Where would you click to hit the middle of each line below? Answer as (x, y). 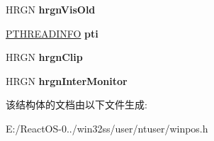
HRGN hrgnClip (44, 57)
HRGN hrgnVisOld (51, 9)
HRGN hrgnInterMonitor (67, 80)
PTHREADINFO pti (52, 33)
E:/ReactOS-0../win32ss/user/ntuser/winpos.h (107, 128)
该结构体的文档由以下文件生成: (77, 105)
